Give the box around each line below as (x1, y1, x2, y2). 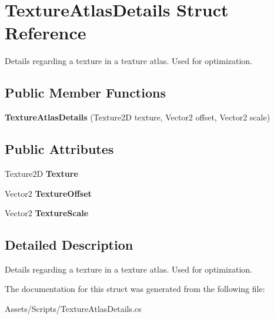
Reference (5, 21, 86, 45)
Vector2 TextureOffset (5, 187, 92, 199)
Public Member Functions (5, 83, 166, 102)
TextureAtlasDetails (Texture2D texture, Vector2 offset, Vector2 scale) (5, 111, 270, 123)
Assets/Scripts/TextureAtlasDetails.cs (5, 303, 142, 315)
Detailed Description (5, 236, 133, 254)
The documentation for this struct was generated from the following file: (5, 283, 265, 295)
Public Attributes (5, 140, 114, 158)
